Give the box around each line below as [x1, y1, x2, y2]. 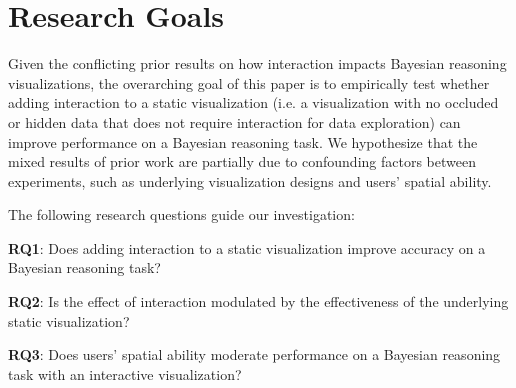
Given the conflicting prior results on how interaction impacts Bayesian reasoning [8, 53, 507, 74]
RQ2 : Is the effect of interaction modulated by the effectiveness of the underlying [8, 291, 509, 312]
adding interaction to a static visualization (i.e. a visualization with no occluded [8, 92, 499, 113]
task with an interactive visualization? [8, 363, 242, 384]
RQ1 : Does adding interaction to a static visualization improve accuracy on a [8, 237, 486, 258]
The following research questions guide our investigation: [8, 204, 355, 225]
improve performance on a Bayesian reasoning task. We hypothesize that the [8, 131, 478, 152]
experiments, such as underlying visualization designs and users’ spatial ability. [8, 170, 492, 191]
